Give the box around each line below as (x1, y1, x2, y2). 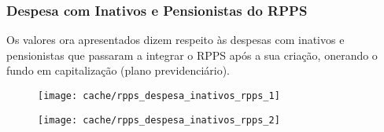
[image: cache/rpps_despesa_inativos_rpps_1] (38, 90, 280, 101)
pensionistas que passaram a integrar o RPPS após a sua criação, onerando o (6, 46, 378, 63)
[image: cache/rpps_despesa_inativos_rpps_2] (38, 114, 280, 126)
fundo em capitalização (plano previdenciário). (6, 62, 231, 79)
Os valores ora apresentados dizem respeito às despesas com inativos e (6, 31, 345, 48)
